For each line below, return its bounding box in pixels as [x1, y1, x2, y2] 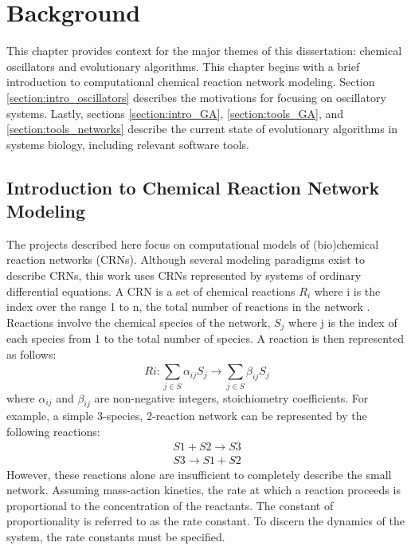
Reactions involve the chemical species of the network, [6, 313, 271, 330]
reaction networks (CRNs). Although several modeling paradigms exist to [6, 251, 365, 268]
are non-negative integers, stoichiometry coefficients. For [94, 389, 369, 406]
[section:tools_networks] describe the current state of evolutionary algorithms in [6, 120, 398, 137]
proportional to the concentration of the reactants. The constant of [6, 497, 334, 513]
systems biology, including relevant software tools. [6, 136, 249, 152]
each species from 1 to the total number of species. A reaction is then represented [6, 330, 405, 347]
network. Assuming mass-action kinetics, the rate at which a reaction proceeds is [6, 481, 401, 498]
